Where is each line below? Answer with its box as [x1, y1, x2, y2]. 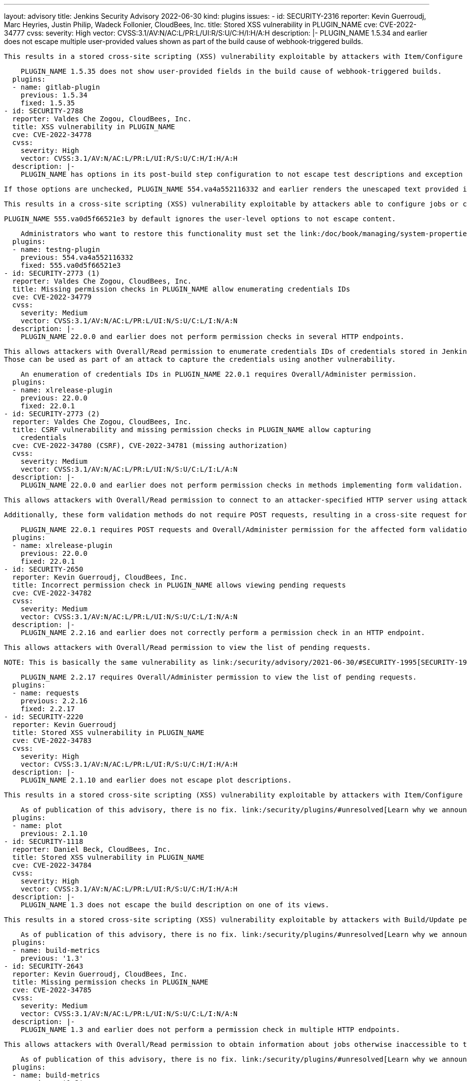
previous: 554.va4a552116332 [20, 253, 134, 261]
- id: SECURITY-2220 [4, 713, 84, 721]
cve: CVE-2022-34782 [12, 589, 92, 597]
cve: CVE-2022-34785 [12, 986, 92, 994]
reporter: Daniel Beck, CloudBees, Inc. [12, 845, 171, 853]
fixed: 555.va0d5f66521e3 [20, 261, 121, 269]
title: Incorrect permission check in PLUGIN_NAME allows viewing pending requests [12, 581, 346, 589]
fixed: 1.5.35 [20, 99, 75, 107]
